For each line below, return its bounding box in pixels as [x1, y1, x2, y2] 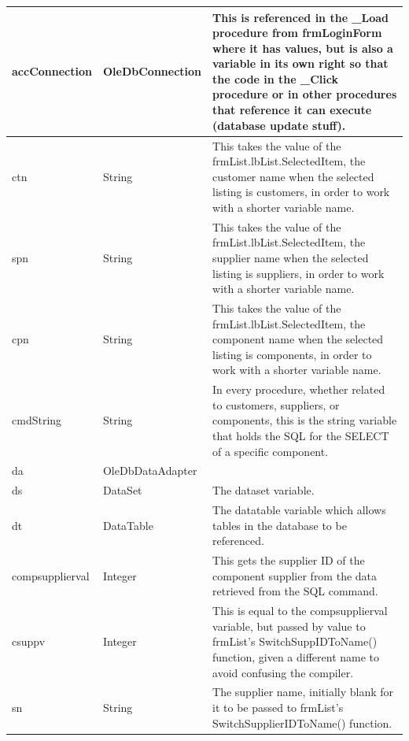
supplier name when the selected [212, 249, 369, 265]
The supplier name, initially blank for [212, 684, 394, 700]
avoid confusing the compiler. [212, 664, 354, 680]
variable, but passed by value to [212, 617, 366, 634]
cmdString [12, 412, 62, 428]
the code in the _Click [212, 70, 338, 87]
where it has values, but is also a [212, 39, 393, 56]
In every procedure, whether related [212, 381, 385, 398]
